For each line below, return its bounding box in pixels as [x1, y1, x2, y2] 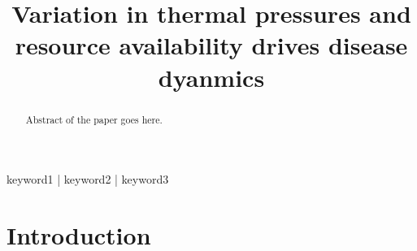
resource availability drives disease [15, 28, 408, 62]
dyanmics [158, 60, 265, 93]
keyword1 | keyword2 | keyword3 [7, 171, 169, 188]
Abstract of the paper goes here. [25, 112, 163, 126]
